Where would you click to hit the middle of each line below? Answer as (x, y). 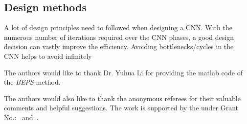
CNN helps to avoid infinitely (48, 56)
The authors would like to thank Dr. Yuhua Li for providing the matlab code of (123, 72)
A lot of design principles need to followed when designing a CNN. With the (118, 27)
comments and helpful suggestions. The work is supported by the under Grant (121, 108)
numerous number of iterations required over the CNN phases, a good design (119, 37)
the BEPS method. (32, 82)
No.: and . (21, 117)
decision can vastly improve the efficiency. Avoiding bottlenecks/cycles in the (119, 46)
